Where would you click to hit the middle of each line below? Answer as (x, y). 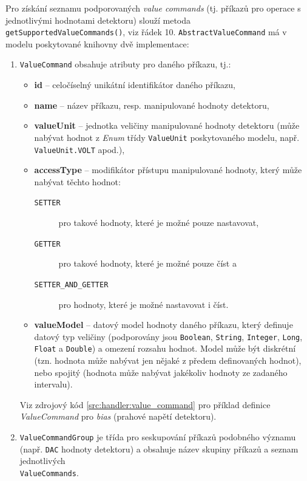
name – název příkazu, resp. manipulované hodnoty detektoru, (152, 105)
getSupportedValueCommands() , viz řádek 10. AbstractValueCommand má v (146, 32)
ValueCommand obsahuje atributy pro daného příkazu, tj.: (125, 64)
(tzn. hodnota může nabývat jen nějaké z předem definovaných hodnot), (168, 360)
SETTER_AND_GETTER (71, 285)
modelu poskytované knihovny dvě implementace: (97, 43)
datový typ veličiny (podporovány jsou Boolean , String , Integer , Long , (168, 336)
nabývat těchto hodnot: (77, 181)
